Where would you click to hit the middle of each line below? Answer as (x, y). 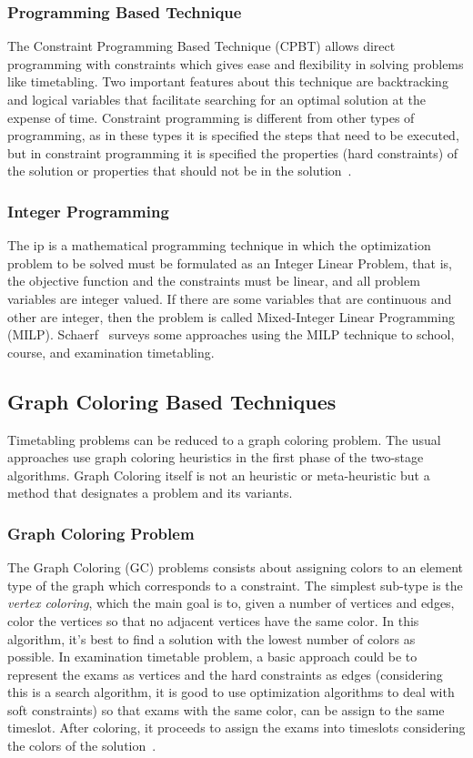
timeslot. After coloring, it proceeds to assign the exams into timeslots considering (236, 728)
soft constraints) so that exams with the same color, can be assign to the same (226, 709)
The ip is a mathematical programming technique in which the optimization (219, 245)
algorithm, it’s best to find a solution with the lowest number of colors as (211, 638)
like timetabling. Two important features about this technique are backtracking (228, 81)
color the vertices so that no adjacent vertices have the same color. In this (213, 620)
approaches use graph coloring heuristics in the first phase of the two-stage (216, 457)
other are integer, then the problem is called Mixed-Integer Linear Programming (231, 316)
